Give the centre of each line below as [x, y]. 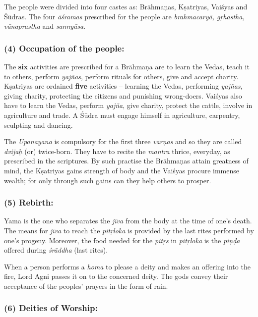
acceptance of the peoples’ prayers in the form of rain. [86, 286]
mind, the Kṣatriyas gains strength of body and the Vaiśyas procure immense [122, 170]
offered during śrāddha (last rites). [56, 250]
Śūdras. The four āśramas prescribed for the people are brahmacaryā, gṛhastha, [124, 16]
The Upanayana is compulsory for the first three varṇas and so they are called [123, 141]
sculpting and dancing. [38, 125]
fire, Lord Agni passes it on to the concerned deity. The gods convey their [116, 276]
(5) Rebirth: [29, 202]
